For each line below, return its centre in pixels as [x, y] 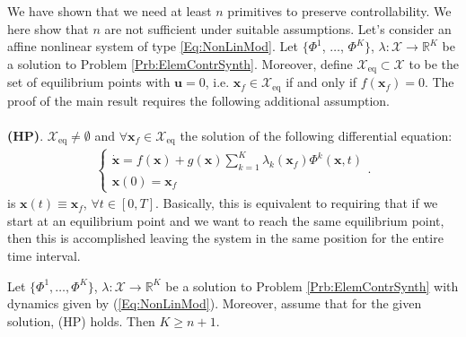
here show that [48, 28]
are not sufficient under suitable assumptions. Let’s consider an [278, 28]
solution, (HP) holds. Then [81, 320]
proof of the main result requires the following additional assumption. [198, 100]
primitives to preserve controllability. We [339, 11]
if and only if [321, 82]
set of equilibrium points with [89, 82]
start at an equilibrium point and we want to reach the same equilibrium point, [226, 220]
